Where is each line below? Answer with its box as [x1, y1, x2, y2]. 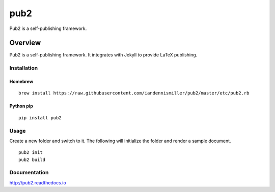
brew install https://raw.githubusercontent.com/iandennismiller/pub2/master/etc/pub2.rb [18, 90, 250, 96]
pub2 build [18, 156, 46, 163]
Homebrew [9, 79, 34, 85]
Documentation [9, 169, 49, 176]
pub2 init [18, 150, 43, 155]
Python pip [9, 103, 33, 109]
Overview [9, 39, 41, 47]
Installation [9, 65, 38, 72]
